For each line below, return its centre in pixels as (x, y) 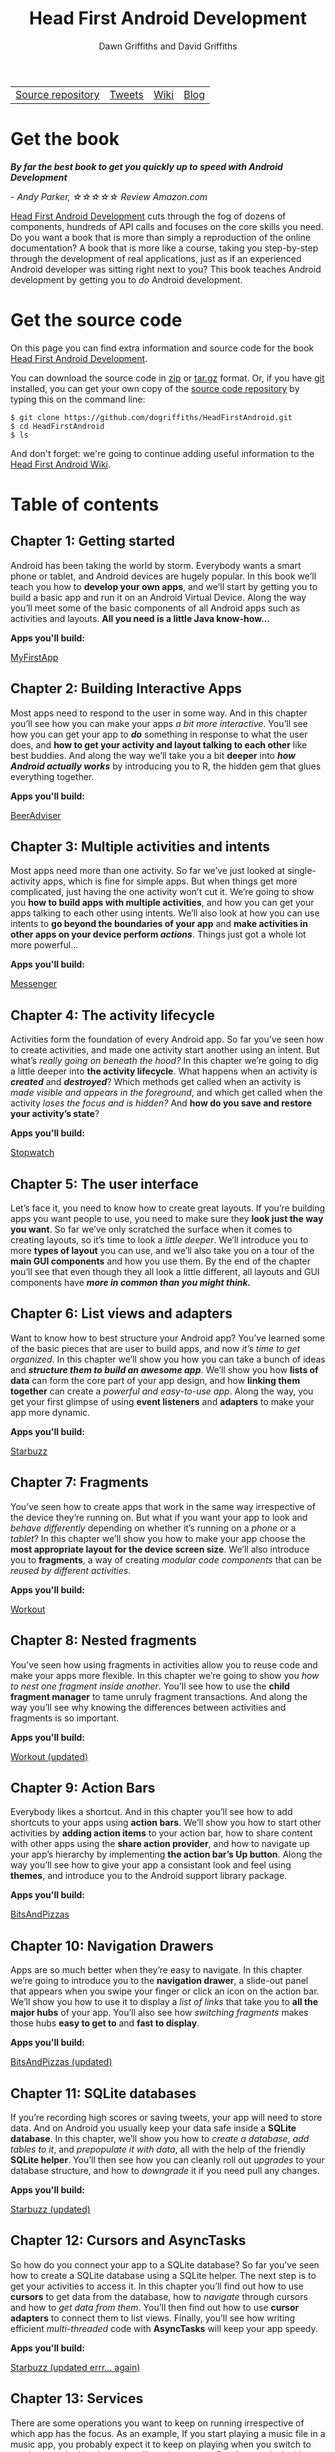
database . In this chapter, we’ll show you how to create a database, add (160, 2138)
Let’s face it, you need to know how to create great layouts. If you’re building (168, 1208)
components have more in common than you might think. (131, 1283)
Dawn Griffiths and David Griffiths (168, 46)
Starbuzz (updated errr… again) (75, 2367)
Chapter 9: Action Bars (83, 1787)
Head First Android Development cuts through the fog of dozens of (148, 216)
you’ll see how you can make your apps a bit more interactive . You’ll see (159, 723)
